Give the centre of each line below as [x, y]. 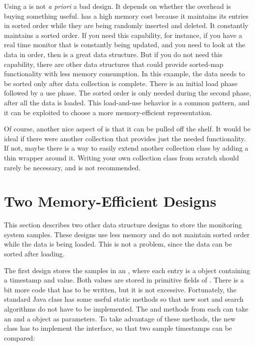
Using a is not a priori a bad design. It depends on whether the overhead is [117, 6]
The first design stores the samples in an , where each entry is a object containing [127, 270]
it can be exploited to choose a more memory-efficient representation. [108, 112]
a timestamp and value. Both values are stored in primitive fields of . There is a [124, 280]
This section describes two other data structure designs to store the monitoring [123, 225]
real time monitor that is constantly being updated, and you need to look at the [125, 45]
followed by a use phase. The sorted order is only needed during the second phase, [128, 93]
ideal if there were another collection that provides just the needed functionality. [125, 138]
